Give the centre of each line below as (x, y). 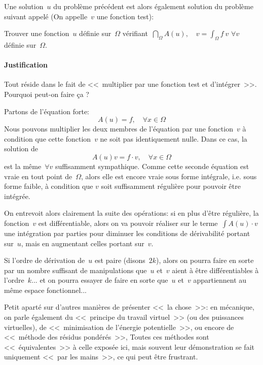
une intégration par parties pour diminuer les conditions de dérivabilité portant (127, 233)
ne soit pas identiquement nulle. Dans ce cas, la (174, 138)
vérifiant (135, 33)
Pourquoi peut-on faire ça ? (47, 94)
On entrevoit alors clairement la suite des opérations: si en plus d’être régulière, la (131, 213)
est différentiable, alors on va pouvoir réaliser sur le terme (128, 223)
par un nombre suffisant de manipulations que (76, 270)
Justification (26, 65)
